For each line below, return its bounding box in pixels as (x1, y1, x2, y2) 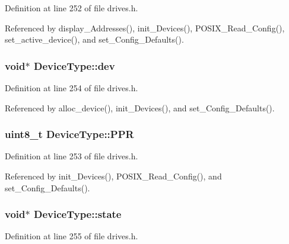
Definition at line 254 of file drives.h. (5, 82, 138, 94)
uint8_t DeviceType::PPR (5, 127, 134, 142)
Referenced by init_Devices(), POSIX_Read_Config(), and (5, 170, 222, 182)
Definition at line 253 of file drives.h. (5, 150, 138, 162)
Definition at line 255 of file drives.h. (5, 230, 138, 242)
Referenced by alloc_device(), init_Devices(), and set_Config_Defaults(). (5, 101, 275, 114)
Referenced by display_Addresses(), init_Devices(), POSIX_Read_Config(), (5, 21, 285, 34)
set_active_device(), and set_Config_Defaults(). (5, 33, 184, 46)
